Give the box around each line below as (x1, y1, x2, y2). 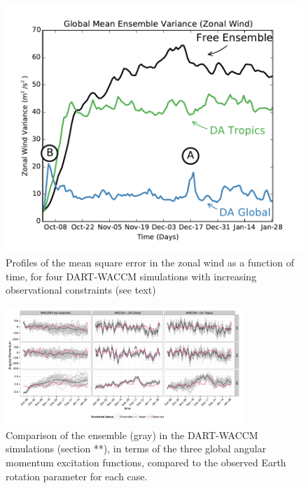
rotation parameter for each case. (6, 468, 148, 483)
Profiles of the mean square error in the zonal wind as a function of (6, 254, 295, 269)
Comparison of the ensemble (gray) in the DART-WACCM (6, 427, 258, 442)
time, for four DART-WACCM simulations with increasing (6, 268, 257, 283)
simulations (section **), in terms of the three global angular (6, 441, 267, 456)
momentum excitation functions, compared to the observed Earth (6, 455, 286, 470)
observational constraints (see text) (6, 282, 156, 297)
